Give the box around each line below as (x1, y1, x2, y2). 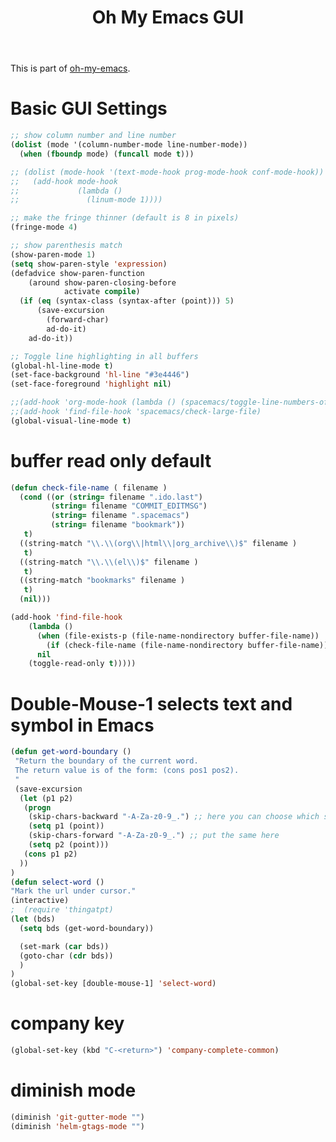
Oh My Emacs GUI (91, 6, 245, 29)
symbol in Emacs (10, 714, 155, 736)
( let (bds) (10, 914, 56, 924)
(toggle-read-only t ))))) (28, 659, 137, 669)
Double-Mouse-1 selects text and (10, 692, 293, 715)
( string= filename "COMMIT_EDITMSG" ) (50, 501, 208, 511)
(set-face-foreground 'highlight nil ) (10, 379, 172, 390)
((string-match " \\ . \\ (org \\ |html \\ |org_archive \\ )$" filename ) (19, 538, 298, 548)
